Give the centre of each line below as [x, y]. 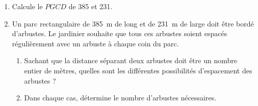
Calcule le [27, 6]
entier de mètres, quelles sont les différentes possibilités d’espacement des [138, 70]
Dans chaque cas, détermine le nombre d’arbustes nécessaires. [120, 98]
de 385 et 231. [91, 6]
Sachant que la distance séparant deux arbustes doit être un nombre [131, 60]
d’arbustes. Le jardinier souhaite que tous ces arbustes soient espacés [120, 33]
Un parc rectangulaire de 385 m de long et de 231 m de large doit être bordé [133, 23]
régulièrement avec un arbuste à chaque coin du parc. [95, 43]
